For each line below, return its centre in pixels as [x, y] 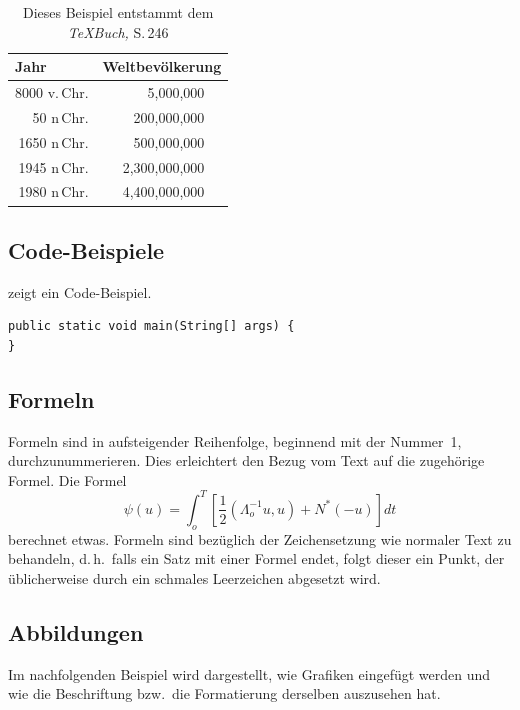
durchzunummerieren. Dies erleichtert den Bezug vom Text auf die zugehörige [246, 460]
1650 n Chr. [53, 141]
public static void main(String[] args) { [151, 326]
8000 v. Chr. [52, 92]
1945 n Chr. [53, 166]
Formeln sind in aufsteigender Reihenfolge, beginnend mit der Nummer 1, [235, 440]
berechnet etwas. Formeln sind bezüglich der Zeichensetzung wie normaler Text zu [260, 538]
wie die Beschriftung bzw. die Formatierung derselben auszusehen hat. [224, 693]
